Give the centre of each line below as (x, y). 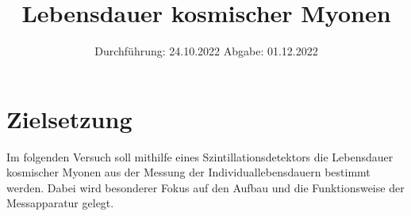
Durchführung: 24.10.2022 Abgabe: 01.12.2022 (206, 51)
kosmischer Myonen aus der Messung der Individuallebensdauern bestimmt (188, 172)
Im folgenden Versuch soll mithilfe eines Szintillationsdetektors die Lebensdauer (200, 156)
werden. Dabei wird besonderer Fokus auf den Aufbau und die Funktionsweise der (205, 187)
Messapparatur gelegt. (60, 203)
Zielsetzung (69, 118)
